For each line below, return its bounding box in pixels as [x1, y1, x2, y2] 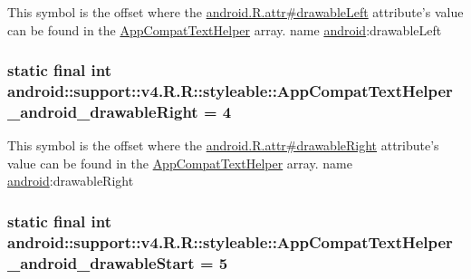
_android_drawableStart [7, 251, 195, 274]
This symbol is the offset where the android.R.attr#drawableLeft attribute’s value [7, 3, 464, 21]
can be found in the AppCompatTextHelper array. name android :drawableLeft [7, 20, 442, 39]
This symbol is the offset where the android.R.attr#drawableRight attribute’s [7, 136, 439, 155]
